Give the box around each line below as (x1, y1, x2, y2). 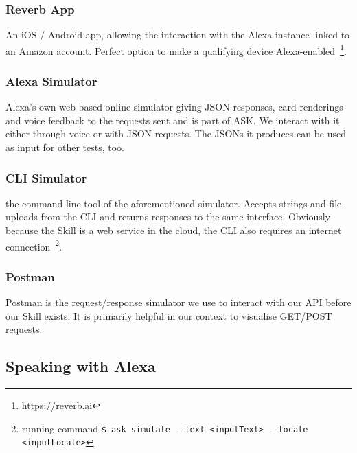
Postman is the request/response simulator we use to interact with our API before (5, 295, 352, 310)
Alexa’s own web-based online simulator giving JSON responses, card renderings (5, 100, 343, 114)
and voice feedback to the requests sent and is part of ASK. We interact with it (5, 113, 340, 127)
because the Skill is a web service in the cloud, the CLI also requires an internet (5, 223, 342, 237)
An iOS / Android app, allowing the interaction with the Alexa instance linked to (5, 27, 350, 42)
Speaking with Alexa (5, 356, 156, 377)
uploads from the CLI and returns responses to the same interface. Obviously (5, 209, 331, 224)
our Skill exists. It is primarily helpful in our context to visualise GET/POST (5, 308, 332, 323)
